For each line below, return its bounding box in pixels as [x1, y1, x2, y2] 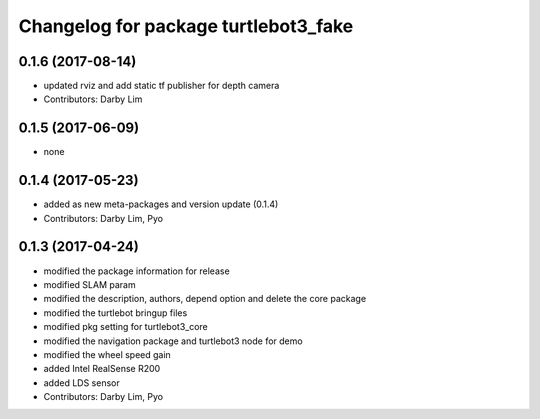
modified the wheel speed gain [43, 348, 172, 360]
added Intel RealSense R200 [43, 363, 161, 375]
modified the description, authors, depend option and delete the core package [43, 293, 367, 305]
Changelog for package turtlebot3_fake [18, 15, 354, 37]
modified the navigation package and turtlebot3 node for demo [43, 335, 304, 347]
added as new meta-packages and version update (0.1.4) [43, 198, 279, 210]
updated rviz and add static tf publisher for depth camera [43, 80, 280, 92]
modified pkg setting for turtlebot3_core [43, 321, 209, 333]
